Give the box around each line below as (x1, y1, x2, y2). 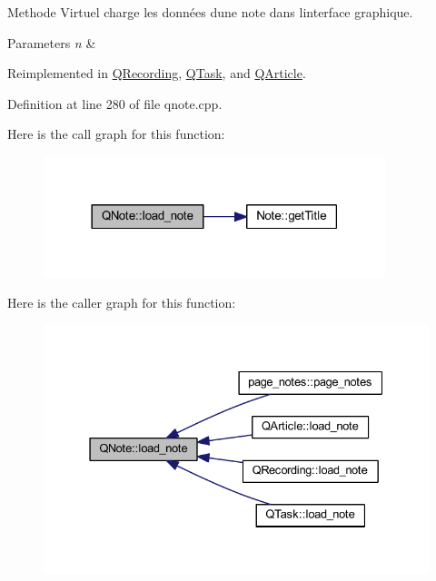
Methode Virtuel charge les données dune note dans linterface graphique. (7, 3, 413, 21)
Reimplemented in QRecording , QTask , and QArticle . (7, 64, 306, 83)
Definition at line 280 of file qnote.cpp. (7, 94, 223, 113)
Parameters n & (7, 33, 96, 52)
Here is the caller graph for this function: (7, 293, 236, 312)
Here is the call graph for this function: (7, 124, 225, 143)
